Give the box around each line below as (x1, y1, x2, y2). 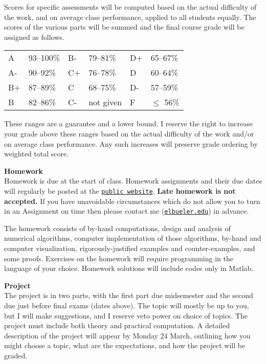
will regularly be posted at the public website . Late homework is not (4, 185, 236, 196)
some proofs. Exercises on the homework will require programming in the (4, 253, 233, 263)
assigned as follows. (4, 31, 64, 42)
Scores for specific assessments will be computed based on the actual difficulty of (4, 2, 257, 12)
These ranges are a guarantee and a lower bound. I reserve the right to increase (4, 118, 253, 129)
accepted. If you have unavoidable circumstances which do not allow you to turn (4, 195, 260, 206)
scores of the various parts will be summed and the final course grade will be (4, 21, 245, 32)
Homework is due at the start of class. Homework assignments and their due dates (4, 175, 262, 186)
